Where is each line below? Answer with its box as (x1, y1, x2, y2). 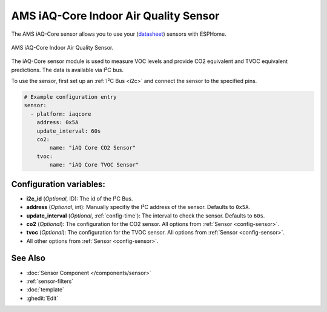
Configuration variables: (11, 179, 106, 189)
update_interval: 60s (36, 127, 101, 134)
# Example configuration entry (24, 94, 117, 101)
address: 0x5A (36, 119, 79, 126)
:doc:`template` (26, 286, 65, 293)
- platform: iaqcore (30, 110, 91, 118)
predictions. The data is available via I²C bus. (11, 66, 124, 73)
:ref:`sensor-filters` (26, 277, 74, 285)
